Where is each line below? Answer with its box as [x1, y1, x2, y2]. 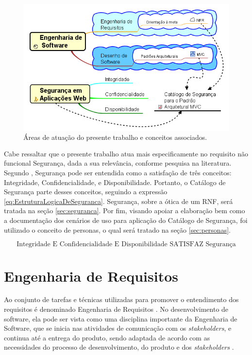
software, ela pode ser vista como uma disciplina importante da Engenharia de [4, 313, 237, 323]
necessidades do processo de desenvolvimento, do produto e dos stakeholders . [4, 342, 234, 352]
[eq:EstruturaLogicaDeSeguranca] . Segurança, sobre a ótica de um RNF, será [4, 196, 233, 206]
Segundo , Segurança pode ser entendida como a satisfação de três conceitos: [4, 168, 232, 178]
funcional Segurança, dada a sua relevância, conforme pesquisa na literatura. [4, 158, 232, 168]
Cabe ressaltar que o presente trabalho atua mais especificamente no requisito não [4, 148, 249, 158]
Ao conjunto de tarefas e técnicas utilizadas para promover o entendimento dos [4, 294, 239, 304]
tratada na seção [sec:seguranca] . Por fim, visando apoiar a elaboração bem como [4, 205, 245, 216]
